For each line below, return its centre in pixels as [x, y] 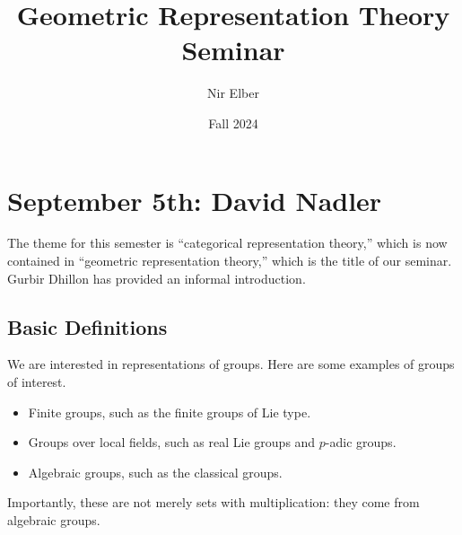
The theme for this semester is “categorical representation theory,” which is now [227, 243]
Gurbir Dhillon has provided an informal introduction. [157, 278]
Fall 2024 [233, 123]
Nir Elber [233, 93]
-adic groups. [361, 442]
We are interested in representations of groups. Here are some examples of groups [231, 364]
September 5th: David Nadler [195, 200]
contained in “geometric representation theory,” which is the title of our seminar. [230, 261]
